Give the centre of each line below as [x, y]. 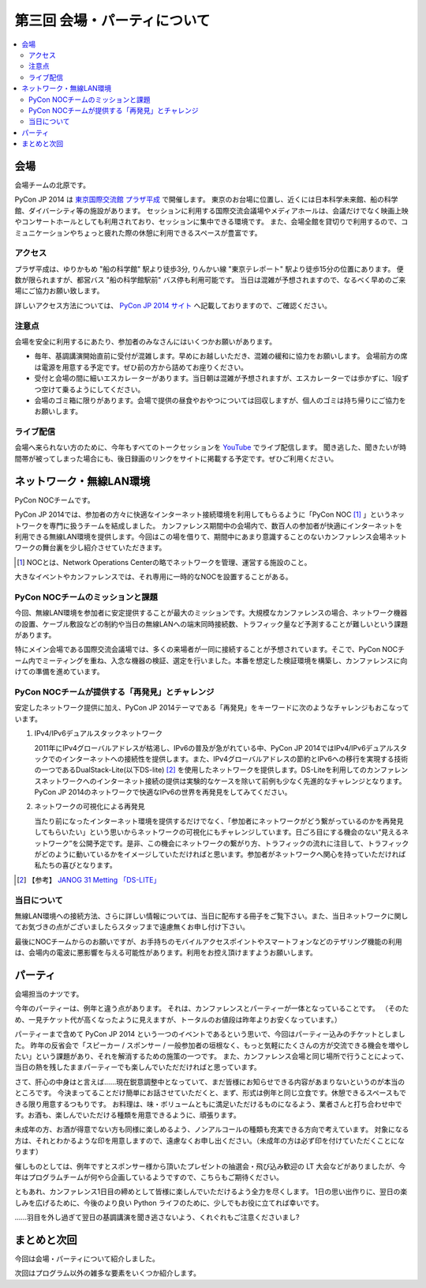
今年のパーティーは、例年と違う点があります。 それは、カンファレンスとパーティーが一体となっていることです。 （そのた [212, 1008]
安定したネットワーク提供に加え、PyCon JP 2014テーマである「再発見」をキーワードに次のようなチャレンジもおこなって [212, 708]
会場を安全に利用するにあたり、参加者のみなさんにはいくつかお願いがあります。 [146, 341]
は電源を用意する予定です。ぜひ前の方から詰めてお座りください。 [141, 367]
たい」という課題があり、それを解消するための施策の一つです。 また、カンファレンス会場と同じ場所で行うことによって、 [211, 1056]
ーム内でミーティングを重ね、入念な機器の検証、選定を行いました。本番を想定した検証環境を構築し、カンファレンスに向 [211, 661]
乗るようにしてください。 [103, 389]
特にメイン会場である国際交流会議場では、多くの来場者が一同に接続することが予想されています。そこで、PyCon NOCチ [210, 650]
